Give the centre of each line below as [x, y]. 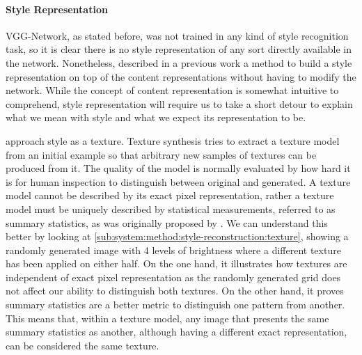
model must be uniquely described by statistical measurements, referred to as [171, 208]
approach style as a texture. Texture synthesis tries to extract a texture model [173, 140]
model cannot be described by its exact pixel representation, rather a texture [170, 195]
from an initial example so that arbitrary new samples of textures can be [161, 154]
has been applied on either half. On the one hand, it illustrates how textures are [176, 263]
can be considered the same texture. [82, 345]
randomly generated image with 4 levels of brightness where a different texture [173, 250]
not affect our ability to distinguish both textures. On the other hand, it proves [175, 291]
